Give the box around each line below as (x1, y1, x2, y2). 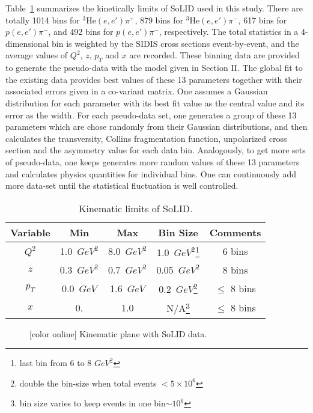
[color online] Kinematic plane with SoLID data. (29, 327, 207, 340)
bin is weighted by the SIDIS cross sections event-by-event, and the (52, 37, 299, 49)
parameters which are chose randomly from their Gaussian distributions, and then (5, 120, 308, 133)
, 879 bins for (135, 13, 184, 26)
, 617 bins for (238, 13, 287, 26)
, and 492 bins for (48, 25, 114, 38)
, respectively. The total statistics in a (159, 25, 299, 38)
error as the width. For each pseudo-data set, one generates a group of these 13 (5, 108, 297, 121)
